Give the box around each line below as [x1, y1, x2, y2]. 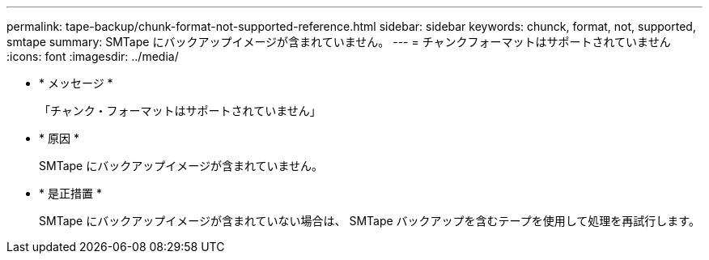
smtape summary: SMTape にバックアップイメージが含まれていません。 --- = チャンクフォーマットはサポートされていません [6, 35, 671, 49]
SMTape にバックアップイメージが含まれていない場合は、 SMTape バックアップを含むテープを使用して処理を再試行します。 [39, 214, 700, 228]
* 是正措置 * [39, 186, 102, 200]
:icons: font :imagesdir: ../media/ [6, 49, 179, 63]
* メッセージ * [39, 76, 113, 90]
